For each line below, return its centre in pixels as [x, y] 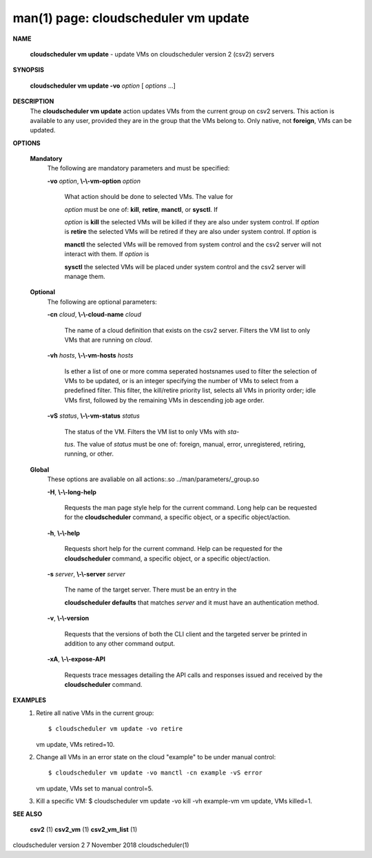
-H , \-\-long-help [72, 492]
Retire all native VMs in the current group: [95, 713]
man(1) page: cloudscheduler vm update [131, 18]
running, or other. [89, 454]
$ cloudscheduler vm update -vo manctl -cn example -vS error [156, 773]
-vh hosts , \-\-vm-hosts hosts [90, 355]
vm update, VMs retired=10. [75, 744]
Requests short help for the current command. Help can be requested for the [173, 549]
